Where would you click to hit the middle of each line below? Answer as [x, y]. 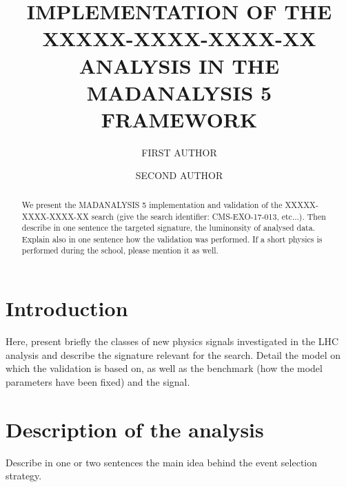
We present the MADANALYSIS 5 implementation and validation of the [152, 204]
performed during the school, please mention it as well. [120, 250]
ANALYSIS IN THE [179, 65]
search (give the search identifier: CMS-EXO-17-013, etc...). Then [208, 216]
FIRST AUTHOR [179, 152]
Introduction [67, 308]
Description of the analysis [135, 429]
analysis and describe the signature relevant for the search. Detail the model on [173, 354]
